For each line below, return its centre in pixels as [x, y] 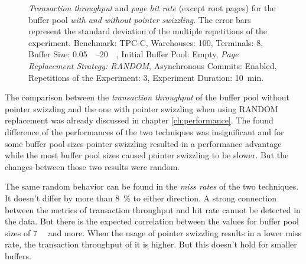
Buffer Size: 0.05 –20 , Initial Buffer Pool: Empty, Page [134, 54]
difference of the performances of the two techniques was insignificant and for [144, 131]
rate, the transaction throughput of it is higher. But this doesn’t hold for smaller [151, 244]
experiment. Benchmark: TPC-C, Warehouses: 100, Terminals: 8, [146, 42]
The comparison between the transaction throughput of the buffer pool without [147, 97]
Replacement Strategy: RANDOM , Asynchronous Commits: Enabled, [153, 65]
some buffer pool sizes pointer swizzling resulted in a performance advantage [143, 143]
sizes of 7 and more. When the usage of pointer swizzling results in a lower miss [153, 232]
